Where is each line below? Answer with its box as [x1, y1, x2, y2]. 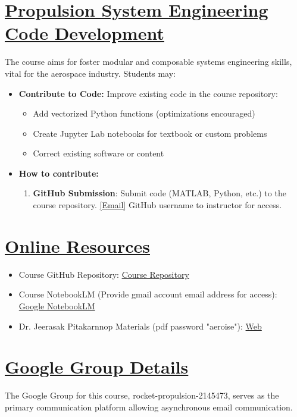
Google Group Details [5, 355, 189, 379]
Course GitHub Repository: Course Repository [18, 268, 189, 280]
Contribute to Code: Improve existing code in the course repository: [18, 87, 278, 99]
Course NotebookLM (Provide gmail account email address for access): [18, 288, 277, 300]
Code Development [5, 21, 164, 45]
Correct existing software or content [33, 147, 164, 159]
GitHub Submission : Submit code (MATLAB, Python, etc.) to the [33, 187, 286, 199]
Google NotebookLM [18, 299, 95, 312]
